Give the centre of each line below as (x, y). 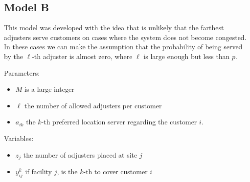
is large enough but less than (187, 56)
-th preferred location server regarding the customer (119, 122)
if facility (39, 171)
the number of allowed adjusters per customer (93, 105)
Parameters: (22, 72)
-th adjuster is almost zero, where (82, 56)
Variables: (19, 138)
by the (13, 56)
